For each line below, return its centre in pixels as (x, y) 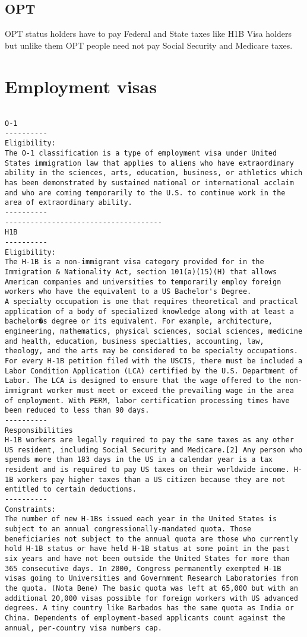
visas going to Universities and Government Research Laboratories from (151, 579)
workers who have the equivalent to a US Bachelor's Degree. (128, 292)
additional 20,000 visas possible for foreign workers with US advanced (151, 598)
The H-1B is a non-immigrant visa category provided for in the (134, 262)
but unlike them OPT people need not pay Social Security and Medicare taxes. (149, 45)
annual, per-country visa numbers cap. (83, 628)
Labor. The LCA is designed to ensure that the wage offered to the (143, 381)
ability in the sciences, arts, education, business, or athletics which (154, 173)
